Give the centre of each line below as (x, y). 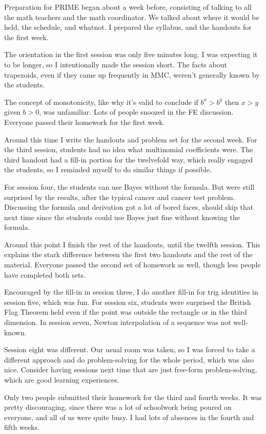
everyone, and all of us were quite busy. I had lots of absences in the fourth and (129, 417)
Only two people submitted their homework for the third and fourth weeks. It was (133, 397)
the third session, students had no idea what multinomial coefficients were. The (129, 149)
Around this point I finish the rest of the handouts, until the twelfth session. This (132, 244)
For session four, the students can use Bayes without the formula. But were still (129, 186)
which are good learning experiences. (62, 379)
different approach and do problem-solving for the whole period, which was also (129, 359)
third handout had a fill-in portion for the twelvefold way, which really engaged (129, 159)
